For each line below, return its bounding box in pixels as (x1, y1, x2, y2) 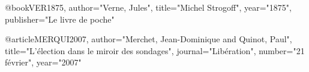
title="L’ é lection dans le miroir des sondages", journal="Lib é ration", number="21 (5, 44, 305, 57)
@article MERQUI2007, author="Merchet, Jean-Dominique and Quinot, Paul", (5, 33, 292, 45)
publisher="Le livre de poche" (5, 12, 115, 25)
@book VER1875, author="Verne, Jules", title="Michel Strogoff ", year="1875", (5, 1, 292, 13)
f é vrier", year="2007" (5, 56, 82, 68)
